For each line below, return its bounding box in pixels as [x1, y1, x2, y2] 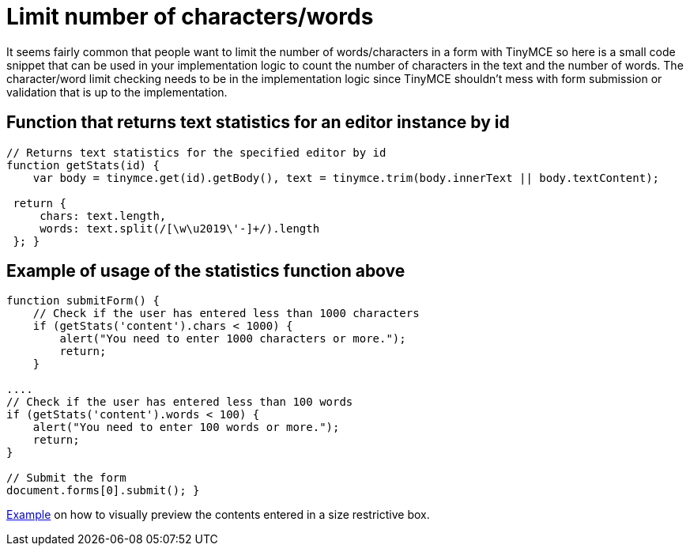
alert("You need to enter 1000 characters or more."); [59, 332, 406, 346]
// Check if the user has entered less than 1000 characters [32, 307, 420, 320]
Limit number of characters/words [6, 3, 374, 30]
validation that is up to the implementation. [6, 85, 228, 99]
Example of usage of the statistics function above [6, 261, 405, 282]
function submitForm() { [6, 294, 160, 308]
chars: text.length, [40, 209, 167, 222]
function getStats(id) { [6, 158, 160, 172]
